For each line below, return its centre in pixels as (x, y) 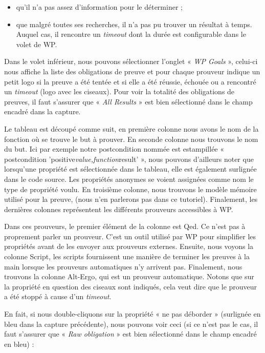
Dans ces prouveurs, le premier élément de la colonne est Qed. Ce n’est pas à (125, 226)
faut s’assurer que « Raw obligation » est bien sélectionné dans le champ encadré (130, 334)
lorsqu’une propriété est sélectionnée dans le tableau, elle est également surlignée (130, 169)
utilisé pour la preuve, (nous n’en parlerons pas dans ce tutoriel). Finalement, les (131, 199)
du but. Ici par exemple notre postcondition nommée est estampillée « (114, 149)
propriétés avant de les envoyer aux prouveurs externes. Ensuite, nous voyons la (129, 246)
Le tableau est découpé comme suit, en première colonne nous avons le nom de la (131, 128)
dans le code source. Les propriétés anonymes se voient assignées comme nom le (129, 179)
